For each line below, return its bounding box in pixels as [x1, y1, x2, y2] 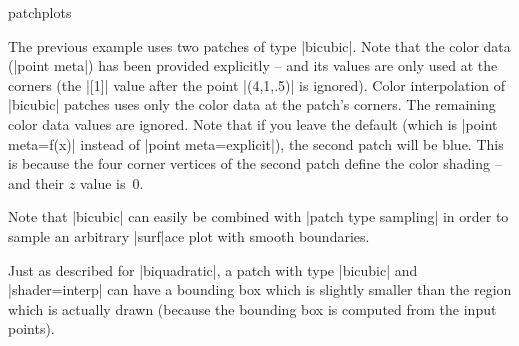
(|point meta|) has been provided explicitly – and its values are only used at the [8, 55, 498, 76]
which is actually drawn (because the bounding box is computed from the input [8, 298, 497, 319]
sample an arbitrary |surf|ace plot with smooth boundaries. [8, 225, 370, 246]
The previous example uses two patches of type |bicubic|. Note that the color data [8, 35, 511, 56]
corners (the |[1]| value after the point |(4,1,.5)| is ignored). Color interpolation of [8, 74, 506, 95]
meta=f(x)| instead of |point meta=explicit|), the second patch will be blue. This [8, 133, 504, 154]
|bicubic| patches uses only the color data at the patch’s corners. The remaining [8, 94, 496, 115]
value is [79, 172, 126, 193]
